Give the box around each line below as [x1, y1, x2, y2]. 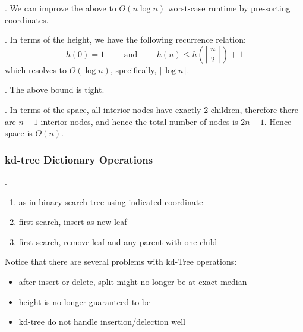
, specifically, [110, 63, 157, 76]
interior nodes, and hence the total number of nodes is [40, 115, 238, 127]
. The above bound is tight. [5, 83, 105, 96]
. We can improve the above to [5, 2, 116, 14]
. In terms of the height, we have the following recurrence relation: [5, 33, 246, 46]
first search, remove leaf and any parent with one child [18, 235, 217, 248]
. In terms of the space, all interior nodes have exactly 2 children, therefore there [5, 103, 298, 115]
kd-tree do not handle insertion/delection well [18, 315, 185, 328]
